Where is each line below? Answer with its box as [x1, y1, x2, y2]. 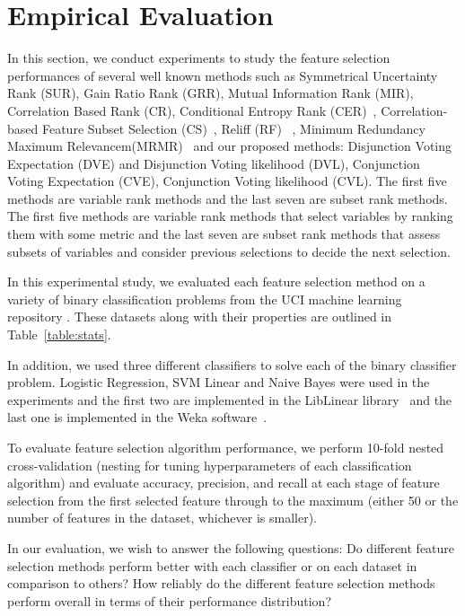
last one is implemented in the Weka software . [7, 408, 268, 427]
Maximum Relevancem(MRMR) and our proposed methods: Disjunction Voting [7, 136, 452, 155]
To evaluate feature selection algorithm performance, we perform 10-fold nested [7, 438, 444, 456]
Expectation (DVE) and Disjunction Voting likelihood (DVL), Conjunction [7, 154, 420, 172]
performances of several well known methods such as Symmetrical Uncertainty [7, 66, 438, 84]
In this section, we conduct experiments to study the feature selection [7, 48, 390, 67]
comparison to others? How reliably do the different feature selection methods [7, 574, 435, 593]
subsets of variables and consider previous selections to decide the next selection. [7, 242, 451, 260]
